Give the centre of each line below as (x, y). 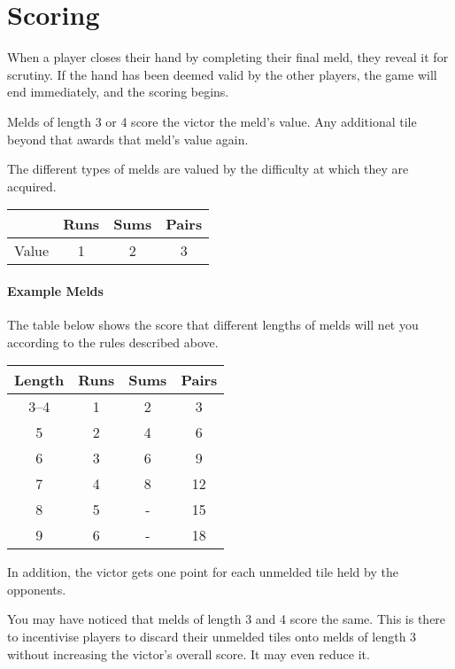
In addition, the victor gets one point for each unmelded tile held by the (203, 572)
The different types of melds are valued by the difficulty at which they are (208, 169)
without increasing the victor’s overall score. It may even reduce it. (189, 653)
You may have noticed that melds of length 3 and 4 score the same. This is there (227, 619)
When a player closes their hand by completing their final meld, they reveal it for (228, 57)
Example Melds (55, 290)
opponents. (37, 589)
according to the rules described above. (113, 342)
